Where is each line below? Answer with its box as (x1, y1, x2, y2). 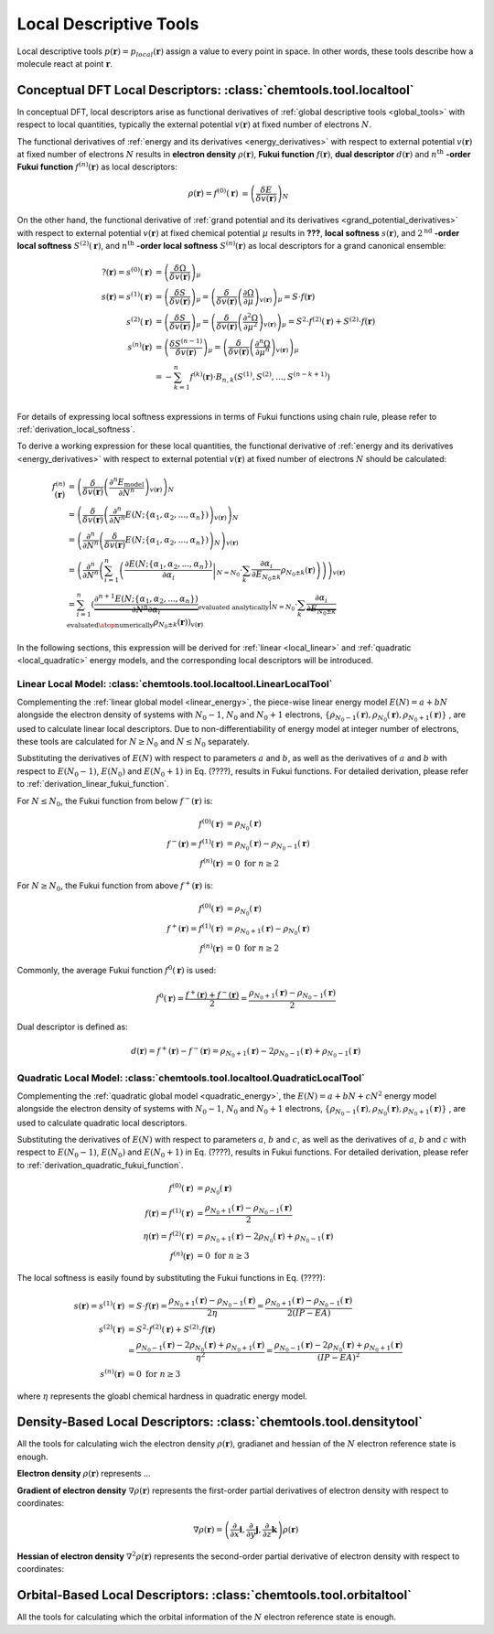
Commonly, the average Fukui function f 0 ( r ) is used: (16, 963, 217, 976)
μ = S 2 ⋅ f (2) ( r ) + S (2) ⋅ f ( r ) (282, 315, 376, 329)
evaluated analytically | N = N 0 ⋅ (198, 599, 298, 613)
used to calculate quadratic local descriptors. (16, 1117, 188, 1128)
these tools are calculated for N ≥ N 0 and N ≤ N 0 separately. (16, 736, 251, 749)
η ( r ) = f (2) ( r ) (143, 1229, 194, 1242)
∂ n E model (108, 476, 145, 489)
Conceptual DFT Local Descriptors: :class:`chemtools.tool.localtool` (16, 82, 415, 98)
